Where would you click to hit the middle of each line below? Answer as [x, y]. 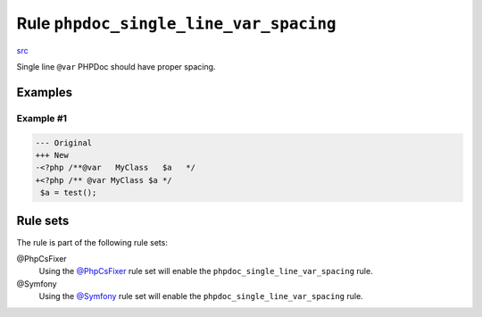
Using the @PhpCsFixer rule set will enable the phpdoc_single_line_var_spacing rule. [206, 271]
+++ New [52, 155]
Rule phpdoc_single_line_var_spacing [176, 23]
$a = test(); [69, 193]
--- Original [64, 142]
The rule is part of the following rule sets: [92, 242]
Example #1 [42, 118]
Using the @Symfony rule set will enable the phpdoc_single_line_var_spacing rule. [201, 296]
